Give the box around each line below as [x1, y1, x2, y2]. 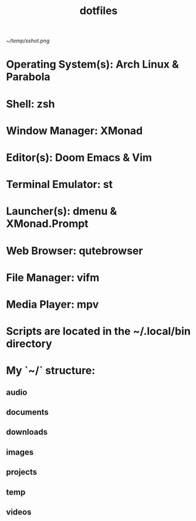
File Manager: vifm [6, 271, 100, 284]
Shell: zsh [6, 97, 55, 110]
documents [6, 407, 49, 418]
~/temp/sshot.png [6, 37, 50, 45]
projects [6, 467, 38, 477]
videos [6, 507, 32, 517]
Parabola [6, 70, 50, 83]
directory [6, 337, 52, 351]
